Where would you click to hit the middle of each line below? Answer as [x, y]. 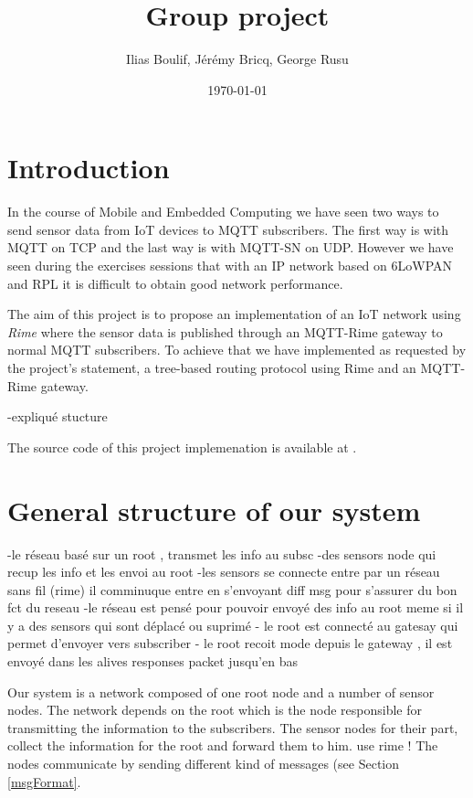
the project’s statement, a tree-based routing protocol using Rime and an [212, 367]
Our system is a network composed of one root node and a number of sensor [221, 692]
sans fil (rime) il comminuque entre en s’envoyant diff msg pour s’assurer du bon [232, 589]
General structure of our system [214, 510]
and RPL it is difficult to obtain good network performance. [175, 283]
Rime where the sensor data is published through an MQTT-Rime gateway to [225, 331]
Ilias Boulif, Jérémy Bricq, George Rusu [237, 59]
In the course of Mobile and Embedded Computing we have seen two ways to [223, 212]
